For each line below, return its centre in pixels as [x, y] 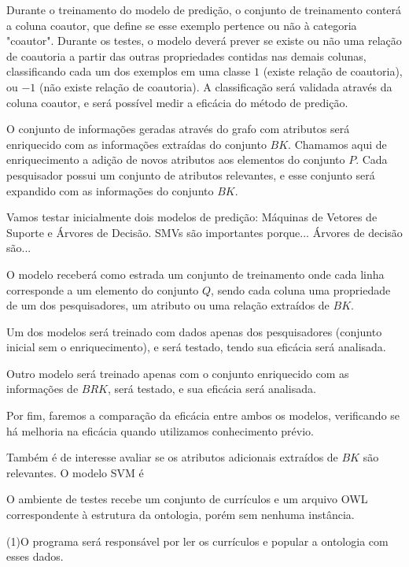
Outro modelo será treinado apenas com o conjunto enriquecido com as [178, 373]
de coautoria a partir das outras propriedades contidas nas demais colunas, [186, 56]
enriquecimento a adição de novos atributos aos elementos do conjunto [176, 159]
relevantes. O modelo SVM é [75, 472]
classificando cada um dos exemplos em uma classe [129, 71]
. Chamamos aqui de [337, 144]
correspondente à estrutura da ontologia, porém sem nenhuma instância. [181, 515]
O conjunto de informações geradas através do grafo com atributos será [178, 129]
